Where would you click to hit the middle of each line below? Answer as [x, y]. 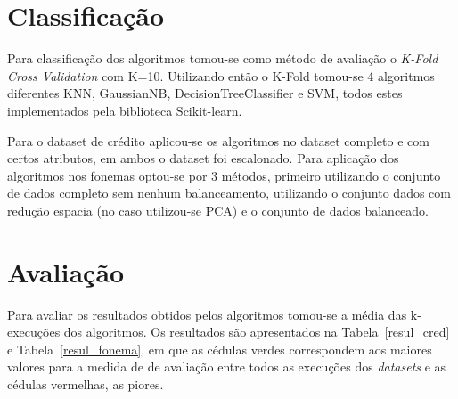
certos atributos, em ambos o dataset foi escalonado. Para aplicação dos [203, 158]
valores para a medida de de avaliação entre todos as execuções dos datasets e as [227, 366]
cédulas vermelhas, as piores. [86, 383]
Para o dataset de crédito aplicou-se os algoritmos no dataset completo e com [218, 140]
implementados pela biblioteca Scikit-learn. [125, 110]
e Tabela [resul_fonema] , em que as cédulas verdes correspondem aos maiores [220, 349]
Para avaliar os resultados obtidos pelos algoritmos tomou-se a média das [207, 314]
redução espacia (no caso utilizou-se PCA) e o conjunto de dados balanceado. [218, 210]
